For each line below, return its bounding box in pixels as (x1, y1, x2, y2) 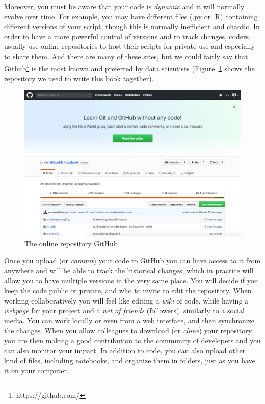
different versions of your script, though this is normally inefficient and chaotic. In (4, 21, 260, 32)
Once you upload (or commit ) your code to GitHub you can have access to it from (4, 255, 261, 266)
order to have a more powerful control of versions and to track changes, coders (4, 31, 249, 41)
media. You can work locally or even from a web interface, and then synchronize (4, 315, 255, 325)
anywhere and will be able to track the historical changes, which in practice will (4, 265, 254, 275)
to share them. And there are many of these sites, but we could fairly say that (4, 50, 248, 61)
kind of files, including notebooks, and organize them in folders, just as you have (4, 355, 255, 366)
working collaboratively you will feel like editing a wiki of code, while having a (4, 295, 249, 306)
